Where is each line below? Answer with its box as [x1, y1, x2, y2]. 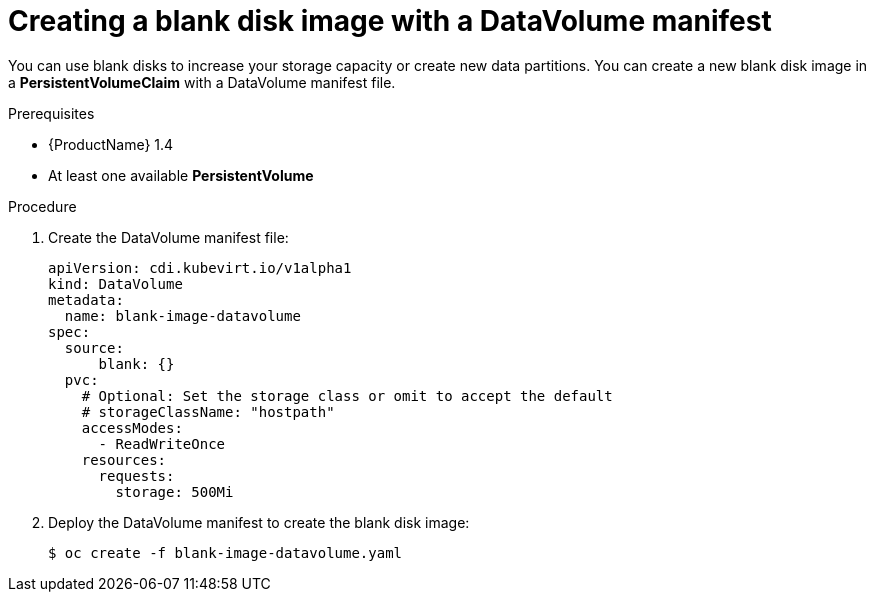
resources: [81, 451, 167, 468]
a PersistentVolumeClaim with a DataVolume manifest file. [8, 73, 396, 91]
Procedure [8, 197, 77, 215]
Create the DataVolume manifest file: [48, 228, 289, 246]
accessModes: [81, 419, 183, 436]
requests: [98, 467, 175, 484]
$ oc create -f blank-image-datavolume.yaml [48, 544, 403, 561]
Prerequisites [8, 104, 95, 122]
